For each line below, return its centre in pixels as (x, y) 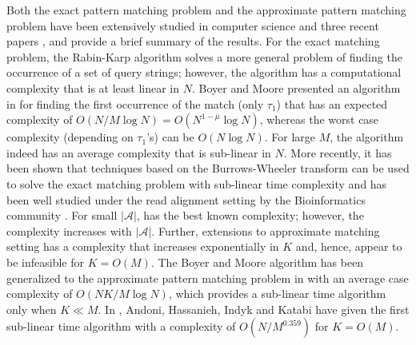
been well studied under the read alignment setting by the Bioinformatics (186, 199)
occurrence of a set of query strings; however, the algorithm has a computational (204, 72)
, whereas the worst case (319, 119)
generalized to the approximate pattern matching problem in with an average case (208, 278)
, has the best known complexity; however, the (250, 215)
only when (32, 309)
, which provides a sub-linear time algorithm (277, 293)
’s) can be (170, 137)
